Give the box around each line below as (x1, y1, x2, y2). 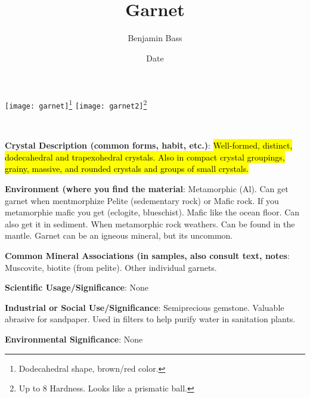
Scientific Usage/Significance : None (5, 281, 149, 294)
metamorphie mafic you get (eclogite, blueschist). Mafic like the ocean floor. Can (5, 206, 300, 218)
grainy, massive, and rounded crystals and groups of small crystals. (5, 162, 249, 175)
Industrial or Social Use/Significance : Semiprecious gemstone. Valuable (5, 301, 284, 313)
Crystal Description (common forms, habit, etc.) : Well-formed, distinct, (5, 139, 293, 152)
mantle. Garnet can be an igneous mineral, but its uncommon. (5, 229, 233, 242)
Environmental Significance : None (5, 332, 143, 345)
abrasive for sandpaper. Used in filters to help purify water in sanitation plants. (5, 313, 296, 325)
